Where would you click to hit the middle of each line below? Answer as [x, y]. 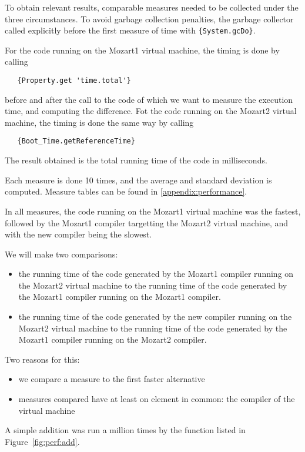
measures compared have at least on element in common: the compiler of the [157, 399]
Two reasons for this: [42, 359]
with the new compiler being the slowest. [78, 234]
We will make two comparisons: [61, 254]
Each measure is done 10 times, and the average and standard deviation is [138, 180]
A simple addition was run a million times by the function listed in [125, 430]
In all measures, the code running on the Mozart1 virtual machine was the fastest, [153, 211]
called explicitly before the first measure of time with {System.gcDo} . [130, 30]
